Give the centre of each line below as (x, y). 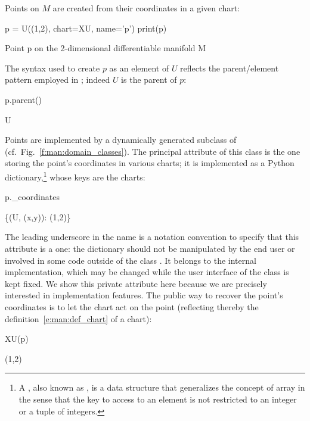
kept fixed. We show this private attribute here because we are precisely (136, 283)
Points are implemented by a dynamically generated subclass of (121, 140)
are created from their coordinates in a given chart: (146, 8)
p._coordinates (32, 197)
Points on (22, 8)
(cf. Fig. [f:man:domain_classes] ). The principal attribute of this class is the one (153, 151)
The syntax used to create (52, 68)
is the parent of (149, 79)
